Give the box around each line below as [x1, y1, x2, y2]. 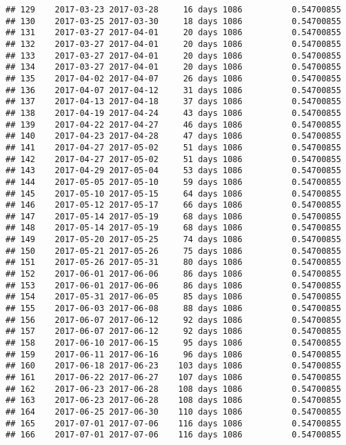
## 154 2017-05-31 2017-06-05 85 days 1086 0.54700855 [6, 292, 341, 302]
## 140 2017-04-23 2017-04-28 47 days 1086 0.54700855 [6, 131, 341, 141]
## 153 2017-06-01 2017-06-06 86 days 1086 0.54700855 [6, 280, 341, 290]
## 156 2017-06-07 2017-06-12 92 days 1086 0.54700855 [6, 315, 341, 325]
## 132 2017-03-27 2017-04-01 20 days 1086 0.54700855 [6, 39, 341, 49]
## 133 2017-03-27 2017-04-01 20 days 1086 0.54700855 [6, 50, 341, 61]
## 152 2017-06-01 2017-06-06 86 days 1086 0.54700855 [6, 269, 341, 279]
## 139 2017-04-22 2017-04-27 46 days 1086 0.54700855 [6, 119, 341, 130]
